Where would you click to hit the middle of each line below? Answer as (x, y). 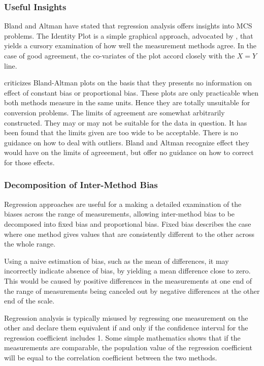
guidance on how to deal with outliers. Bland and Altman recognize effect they (127, 142)
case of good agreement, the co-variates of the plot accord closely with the (120, 55)
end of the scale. (29, 301)
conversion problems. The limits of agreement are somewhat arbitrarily (114, 112)
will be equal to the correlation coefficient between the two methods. (111, 358)
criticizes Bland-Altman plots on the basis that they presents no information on (128, 83)
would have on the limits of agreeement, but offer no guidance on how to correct (129, 152)
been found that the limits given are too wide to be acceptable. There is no (121, 132)
